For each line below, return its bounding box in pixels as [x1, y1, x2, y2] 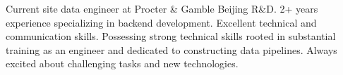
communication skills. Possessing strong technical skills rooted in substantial [6, 29, 336, 43]
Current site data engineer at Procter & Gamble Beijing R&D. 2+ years [6, 1, 318, 15]
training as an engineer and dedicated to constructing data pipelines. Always [6, 42, 337, 57]
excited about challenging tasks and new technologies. [6, 56, 239, 71]
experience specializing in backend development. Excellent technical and [6, 15, 317, 29]
